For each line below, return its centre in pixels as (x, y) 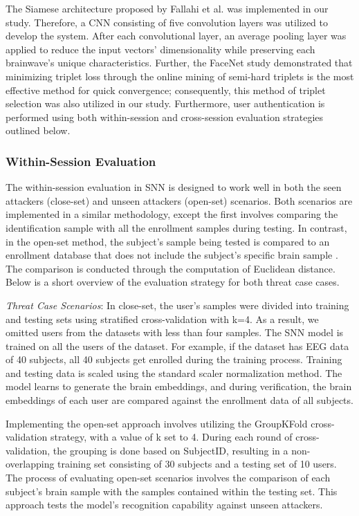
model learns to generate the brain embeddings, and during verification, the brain (179, 386)
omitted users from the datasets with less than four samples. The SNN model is (175, 332)
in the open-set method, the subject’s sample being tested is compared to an (168, 241)
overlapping (30, 464)
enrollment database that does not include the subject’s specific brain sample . (172, 255)
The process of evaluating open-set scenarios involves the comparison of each (168, 478)
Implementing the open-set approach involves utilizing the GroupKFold (157, 423)
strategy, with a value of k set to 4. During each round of (171, 437)
